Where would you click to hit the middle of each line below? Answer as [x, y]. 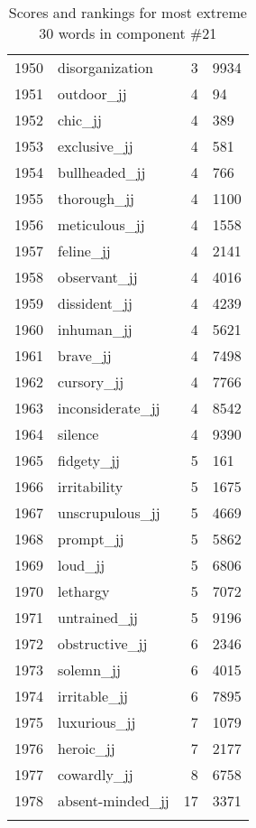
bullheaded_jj [102, 172]
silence [78, 434]
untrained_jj [98, 617]
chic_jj [80, 120]
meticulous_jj [101, 224]
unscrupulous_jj [109, 512]
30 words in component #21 [128, 33]
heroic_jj [87, 748]
